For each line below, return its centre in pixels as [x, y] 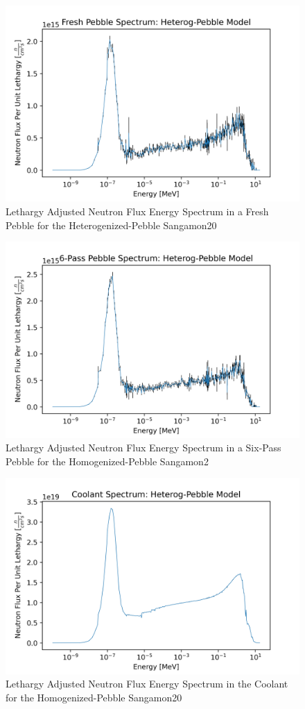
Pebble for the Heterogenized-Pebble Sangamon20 [111, 225]
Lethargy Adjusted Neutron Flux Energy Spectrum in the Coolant [147, 684]
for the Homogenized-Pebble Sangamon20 [94, 697]
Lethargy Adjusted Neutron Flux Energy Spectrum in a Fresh [137, 211]
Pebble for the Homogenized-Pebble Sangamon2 [107, 461]
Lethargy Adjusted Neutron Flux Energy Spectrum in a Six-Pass [143, 448]
